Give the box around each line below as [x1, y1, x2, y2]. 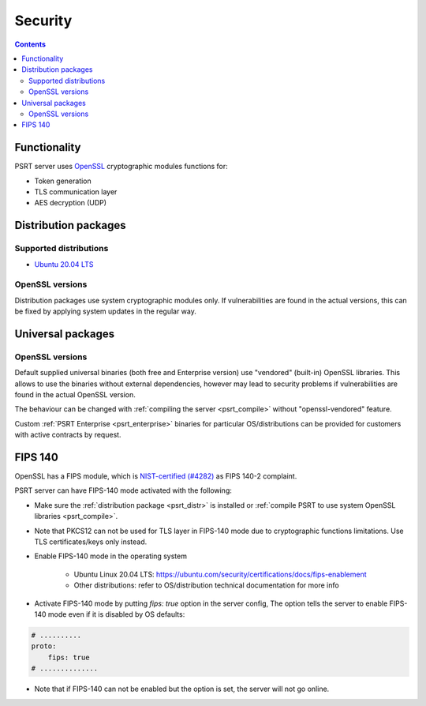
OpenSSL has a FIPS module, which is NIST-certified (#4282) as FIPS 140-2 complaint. [14, 471, 297, 481]
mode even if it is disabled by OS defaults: [47, 609, 185, 619]
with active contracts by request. [14, 430, 121, 440]
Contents [14, 39, 47, 49]
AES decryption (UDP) [34, 198, 106, 208]
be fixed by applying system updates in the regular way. [14, 306, 197, 316]
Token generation [34, 176, 92, 186]
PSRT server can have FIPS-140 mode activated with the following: [14, 486, 233, 495]
